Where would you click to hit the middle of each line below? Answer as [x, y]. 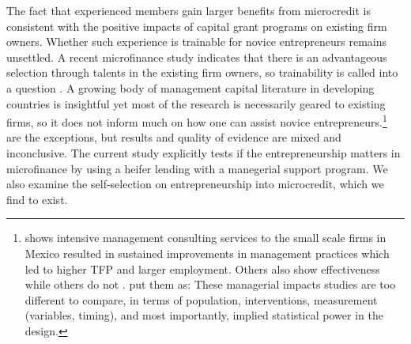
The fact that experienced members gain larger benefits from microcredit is [189, 10]
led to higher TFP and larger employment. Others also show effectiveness [202, 268]
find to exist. [37, 199]
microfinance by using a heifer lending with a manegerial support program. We [197, 168]
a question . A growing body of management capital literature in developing [190, 87]
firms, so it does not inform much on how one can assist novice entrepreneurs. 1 [197, 121]
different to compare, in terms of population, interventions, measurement [201, 299]
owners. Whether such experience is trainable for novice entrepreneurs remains [196, 42]
